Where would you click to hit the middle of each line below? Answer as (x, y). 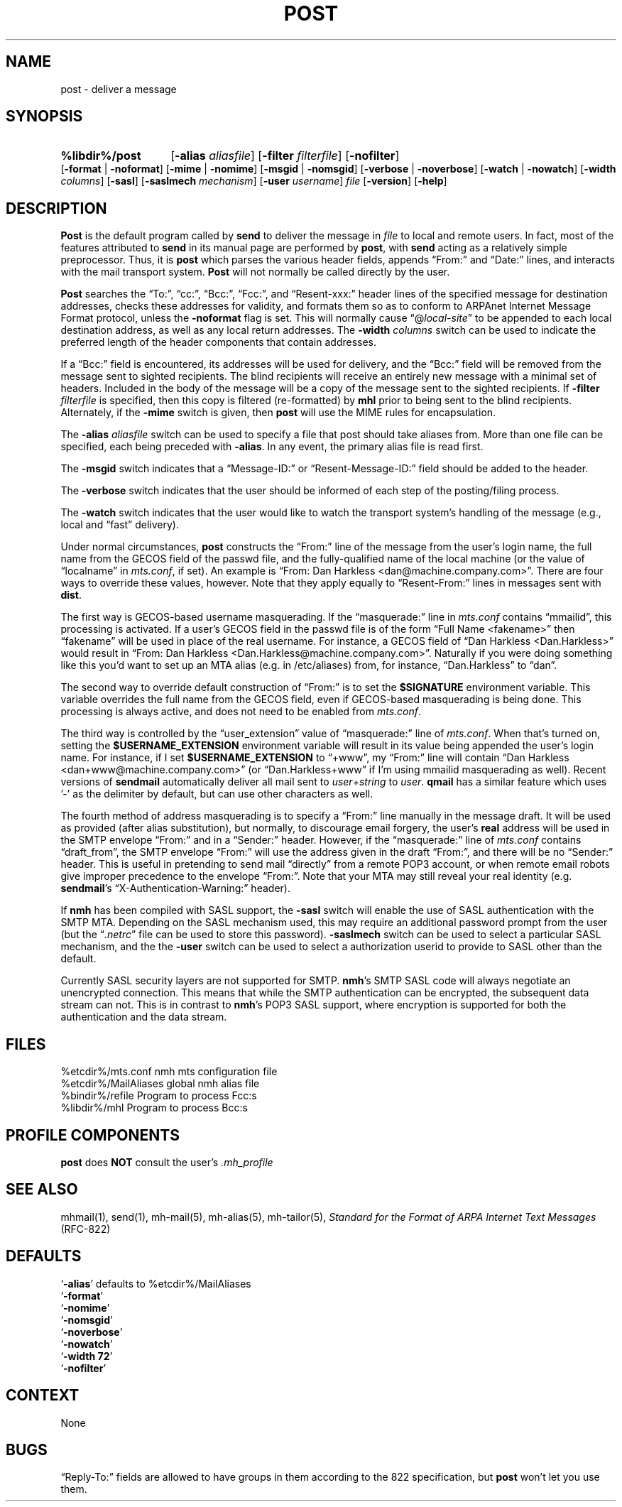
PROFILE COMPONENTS (93, 1135)
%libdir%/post (101, 156)
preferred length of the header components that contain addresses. (219, 342)
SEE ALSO (42, 1190)
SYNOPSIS (44, 116)
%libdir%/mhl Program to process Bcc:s (154, 1108)
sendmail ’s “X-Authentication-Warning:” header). (175, 888)
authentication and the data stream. (144, 1017)
